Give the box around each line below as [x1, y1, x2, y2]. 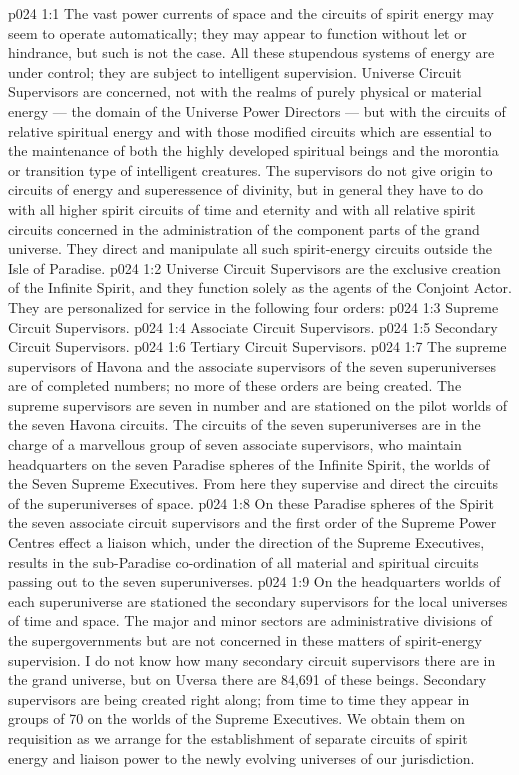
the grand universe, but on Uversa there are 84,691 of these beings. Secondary [8, 669, 487, 690]
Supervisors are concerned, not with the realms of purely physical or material [8, 81, 482, 102]
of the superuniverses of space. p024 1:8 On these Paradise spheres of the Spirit [8, 492, 494, 513]
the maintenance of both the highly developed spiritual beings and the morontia [8, 140, 499, 161]
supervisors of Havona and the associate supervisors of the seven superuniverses [8, 355, 497, 376]
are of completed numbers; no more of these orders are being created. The [8, 375, 462, 396]
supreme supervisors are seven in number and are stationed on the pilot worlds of [8, 394, 507, 415]
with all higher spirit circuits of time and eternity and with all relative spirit [8, 198, 476, 219]
